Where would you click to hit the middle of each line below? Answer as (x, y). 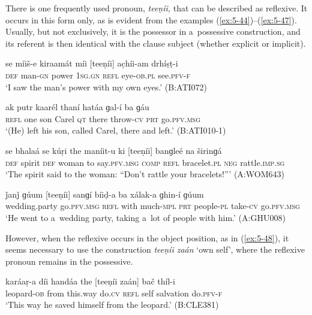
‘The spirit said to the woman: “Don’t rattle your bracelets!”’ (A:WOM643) (145, 174)
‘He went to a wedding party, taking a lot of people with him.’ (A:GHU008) (145, 217)
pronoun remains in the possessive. (69, 261)
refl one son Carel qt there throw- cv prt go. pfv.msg (103, 118)
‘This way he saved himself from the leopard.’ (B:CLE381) (112, 305)
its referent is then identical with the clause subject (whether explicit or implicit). (156, 43)
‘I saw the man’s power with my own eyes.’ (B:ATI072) (106, 87)
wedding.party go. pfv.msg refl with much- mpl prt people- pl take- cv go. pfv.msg (153, 206)
